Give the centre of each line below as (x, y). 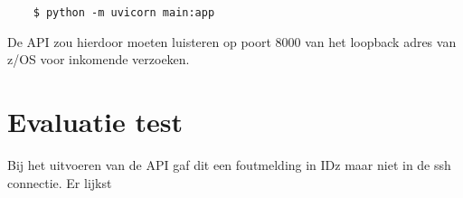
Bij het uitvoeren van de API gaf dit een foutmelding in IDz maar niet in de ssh (229, 164)
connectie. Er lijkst (60, 182)
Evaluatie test (95, 122)
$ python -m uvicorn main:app (124, 13)
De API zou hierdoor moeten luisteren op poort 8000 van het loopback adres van (232, 41)
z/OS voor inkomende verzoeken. (99, 59)
